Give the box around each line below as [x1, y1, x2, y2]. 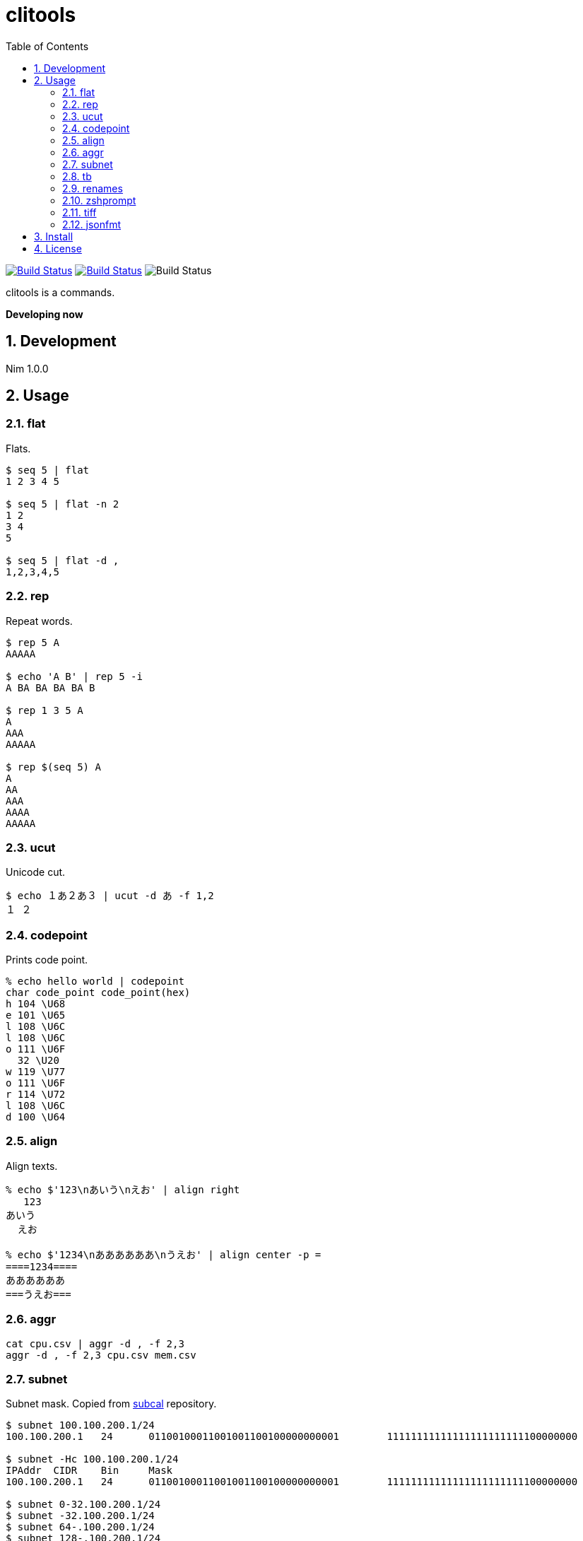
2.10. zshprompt [62, 194, 136, 206]
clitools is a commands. [6, 286, 115, 298]
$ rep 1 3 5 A [6, 704, 83, 716]
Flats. [6, 442, 31, 455]
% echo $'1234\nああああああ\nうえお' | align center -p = [6, 1248, 322, 1260]
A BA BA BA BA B [6, 681, 95, 693]
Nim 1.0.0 [6, 362, 49, 375]
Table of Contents [6, 40, 89, 52]
